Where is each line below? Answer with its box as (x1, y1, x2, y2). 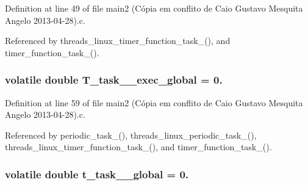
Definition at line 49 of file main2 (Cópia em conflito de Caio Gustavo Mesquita (5, 2, 303, 14)
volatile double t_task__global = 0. (5, 166, 189, 181)
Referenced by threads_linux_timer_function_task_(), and (5, 34, 231, 47)
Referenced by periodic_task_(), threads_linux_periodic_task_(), (5, 128, 257, 141)
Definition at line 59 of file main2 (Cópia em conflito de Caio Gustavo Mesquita (5, 96, 303, 109)
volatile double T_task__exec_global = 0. (5, 72, 223, 87)
